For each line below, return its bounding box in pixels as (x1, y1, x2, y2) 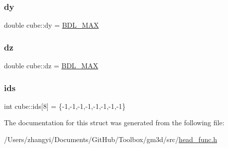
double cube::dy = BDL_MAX (4, 20, 99, 30)
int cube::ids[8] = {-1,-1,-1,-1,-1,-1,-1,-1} (4, 100, 126, 111)
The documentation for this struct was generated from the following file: (4, 117, 225, 128)
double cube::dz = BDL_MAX (4, 60, 99, 71)
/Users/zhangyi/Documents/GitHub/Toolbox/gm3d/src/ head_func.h (4, 134, 218, 145)
